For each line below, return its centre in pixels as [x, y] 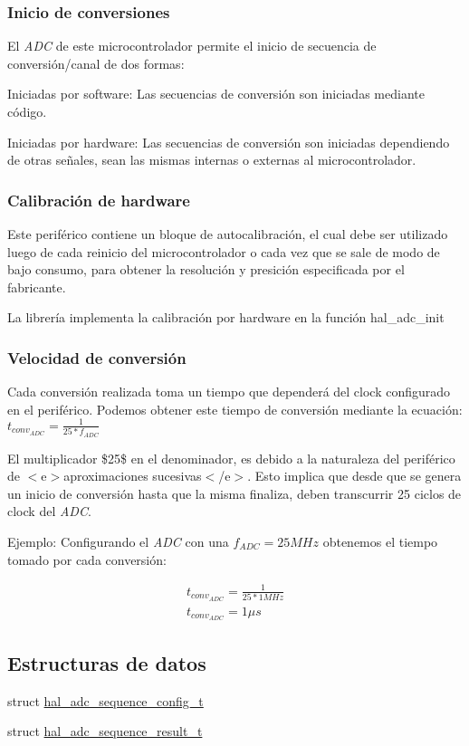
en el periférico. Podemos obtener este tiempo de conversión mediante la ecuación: [235, 409]
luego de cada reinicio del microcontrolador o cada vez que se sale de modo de [224, 251]
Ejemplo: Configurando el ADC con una [118, 541]
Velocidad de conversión [97, 357]
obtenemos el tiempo [380, 541]
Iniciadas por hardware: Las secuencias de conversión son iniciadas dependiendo [229, 142]
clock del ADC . [49, 511]
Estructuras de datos [107, 662]
